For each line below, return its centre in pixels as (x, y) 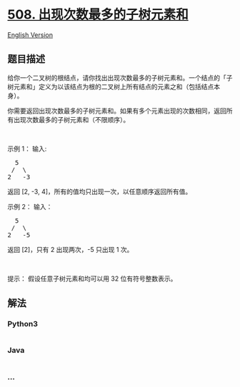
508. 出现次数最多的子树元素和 (98, 15)
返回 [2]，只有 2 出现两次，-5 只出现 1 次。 (70, 249)
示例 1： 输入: (27, 149)
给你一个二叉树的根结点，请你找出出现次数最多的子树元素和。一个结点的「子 (120, 77)
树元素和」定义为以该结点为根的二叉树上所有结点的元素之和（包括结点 (111, 86)
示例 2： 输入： (30, 206)
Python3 (22, 324)
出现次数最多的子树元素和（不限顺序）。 (71, 119)
